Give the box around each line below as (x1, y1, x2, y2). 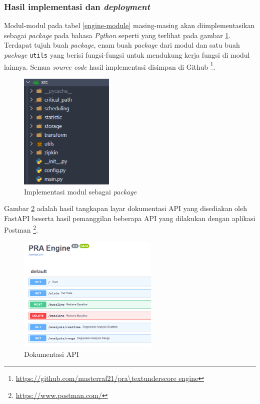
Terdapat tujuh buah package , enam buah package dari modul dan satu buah (4, 40, 240, 50)
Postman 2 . (4, 223, 38, 235)
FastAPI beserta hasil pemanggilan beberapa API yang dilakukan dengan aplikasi (4, 213, 255, 223)
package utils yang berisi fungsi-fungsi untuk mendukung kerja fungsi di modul (4, 50, 250, 60)
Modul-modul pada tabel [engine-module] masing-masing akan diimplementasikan (4, 20, 255, 31)
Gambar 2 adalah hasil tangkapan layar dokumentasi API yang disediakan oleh (4, 203, 247, 214)
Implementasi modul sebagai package (24, 186, 137, 196)
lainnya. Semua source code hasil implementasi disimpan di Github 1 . (4, 60, 215, 72)
